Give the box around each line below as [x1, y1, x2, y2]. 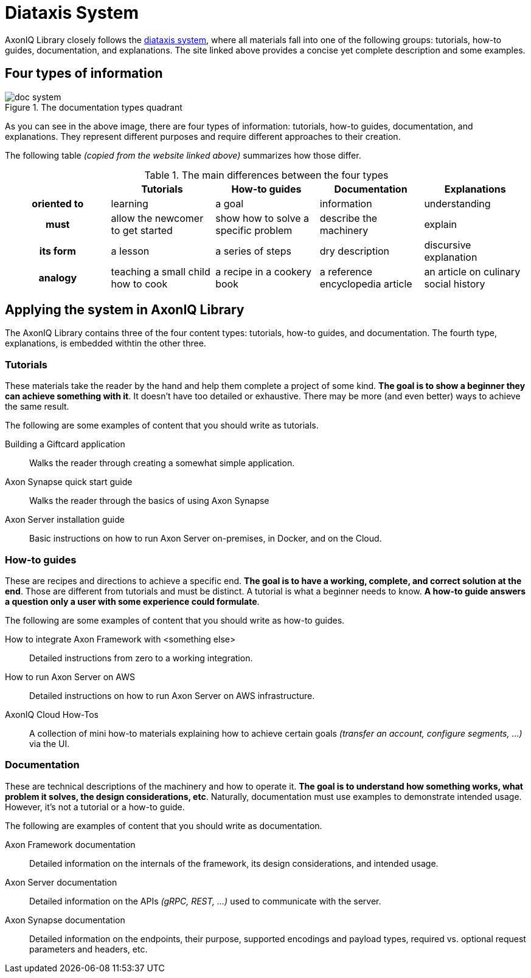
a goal [215, 197, 244, 210]
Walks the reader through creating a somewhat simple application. [29, 458, 295, 469]
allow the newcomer [111, 212, 204, 224]
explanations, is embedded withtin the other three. [5, 338, 206, 349]
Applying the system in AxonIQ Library [5, 302, 245, 318]
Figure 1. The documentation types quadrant [5, 102, 182, 112]
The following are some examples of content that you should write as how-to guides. [5, 615, 345, 625]
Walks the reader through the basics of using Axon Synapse [29, 495, 269, 506]
